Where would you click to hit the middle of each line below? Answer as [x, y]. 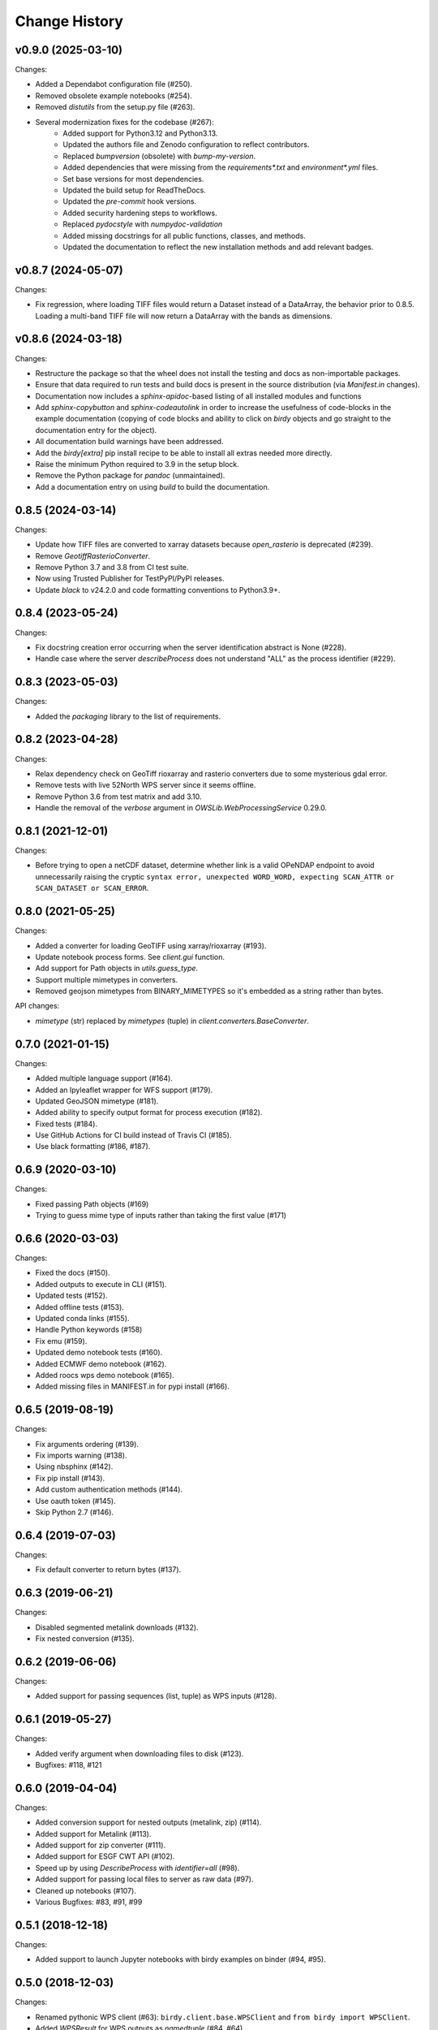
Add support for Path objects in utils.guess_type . [117, 968]
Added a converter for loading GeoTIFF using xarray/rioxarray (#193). [151, 945]
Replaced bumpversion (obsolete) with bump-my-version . [159, 156]
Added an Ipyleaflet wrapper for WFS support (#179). [124, 1090]
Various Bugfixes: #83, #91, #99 [89, 1902]
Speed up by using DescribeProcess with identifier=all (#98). [137, 1868]
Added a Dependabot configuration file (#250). [114, 84]
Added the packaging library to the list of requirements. [128, 716]
